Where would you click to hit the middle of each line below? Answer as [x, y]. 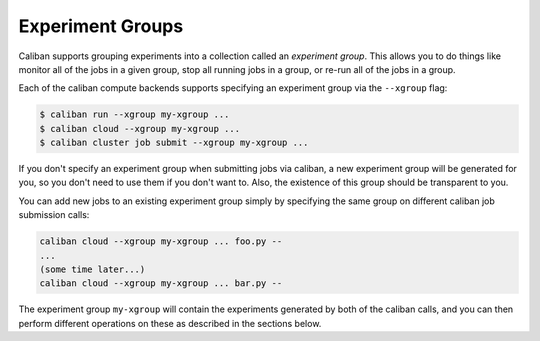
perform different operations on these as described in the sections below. [170, 323]
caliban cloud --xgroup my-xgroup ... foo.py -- [161, 241]
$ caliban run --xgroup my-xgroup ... [134, 114]
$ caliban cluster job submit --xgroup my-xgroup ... [174, 143]
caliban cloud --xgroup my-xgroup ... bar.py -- [161, 283]
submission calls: [54, 215]
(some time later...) [92, 269]
